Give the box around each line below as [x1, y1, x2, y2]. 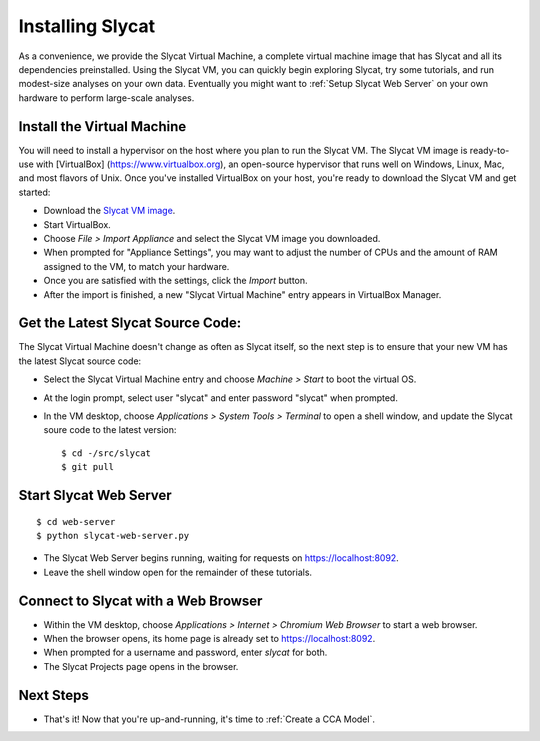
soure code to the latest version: [43, 424, 177, 436]
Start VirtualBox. [43, 218, 112, 230]
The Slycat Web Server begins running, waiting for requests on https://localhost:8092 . [43, 552, 399, 564]
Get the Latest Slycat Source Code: [18, 315, 242, 332]
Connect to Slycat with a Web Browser [18, 592, 263, 609]
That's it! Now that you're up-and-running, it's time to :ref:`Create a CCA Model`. [43, 713, 375, 725]
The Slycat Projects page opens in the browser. [43, 660, 239, 672]
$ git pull [61, 461, 115, 473]
